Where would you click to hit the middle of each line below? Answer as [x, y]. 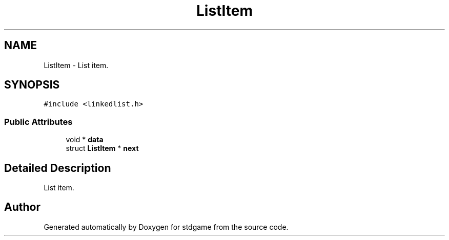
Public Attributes [38, 122]
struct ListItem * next [102, 148]
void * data [85, 140]
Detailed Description [58, 168]
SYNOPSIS [32, 85]
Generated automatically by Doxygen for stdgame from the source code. [166, 227]
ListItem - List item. [76, 65]
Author [22, 207]
